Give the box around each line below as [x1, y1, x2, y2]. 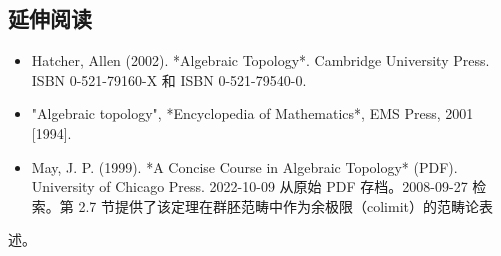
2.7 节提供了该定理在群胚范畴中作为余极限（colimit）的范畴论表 [78, 195, 494, 216]
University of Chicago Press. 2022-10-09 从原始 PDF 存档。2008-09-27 [31, 176, 468, 197]
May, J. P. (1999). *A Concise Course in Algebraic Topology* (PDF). [31, 156, 458, 177]
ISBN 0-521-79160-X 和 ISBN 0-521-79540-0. [31, 69, 307, 90]
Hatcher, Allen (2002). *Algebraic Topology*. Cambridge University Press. [31, 50, 490, 71]
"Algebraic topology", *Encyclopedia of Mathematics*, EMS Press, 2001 [31, 103, 474, 124]
